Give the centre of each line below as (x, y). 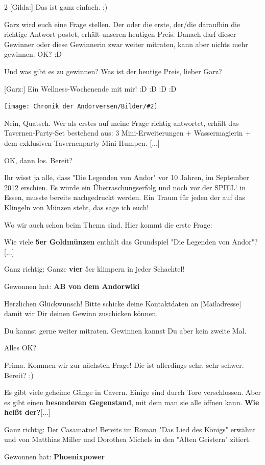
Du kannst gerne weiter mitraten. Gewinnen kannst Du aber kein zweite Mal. (125, 330)
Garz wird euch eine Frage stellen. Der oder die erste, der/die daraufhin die (122, 24)
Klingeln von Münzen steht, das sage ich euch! (77, 207)
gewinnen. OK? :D (33, 54)
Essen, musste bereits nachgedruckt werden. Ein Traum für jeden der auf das (125, 197)
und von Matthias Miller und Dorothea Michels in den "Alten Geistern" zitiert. (128, 439)
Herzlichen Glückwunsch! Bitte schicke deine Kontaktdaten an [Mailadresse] (123, 303)
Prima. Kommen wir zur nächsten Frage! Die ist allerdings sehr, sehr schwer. (124, 364)
